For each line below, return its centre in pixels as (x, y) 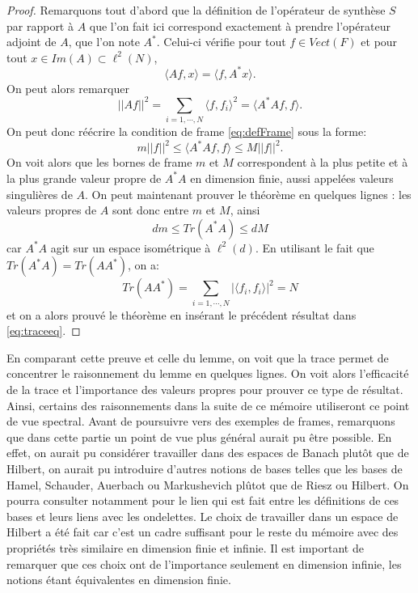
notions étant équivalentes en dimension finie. (119, 580)
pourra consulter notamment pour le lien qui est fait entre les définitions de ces (203, 500)
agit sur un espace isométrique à (131, 247)
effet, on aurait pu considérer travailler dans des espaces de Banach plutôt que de (208, 453)
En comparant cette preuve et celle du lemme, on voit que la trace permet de (198, 357)
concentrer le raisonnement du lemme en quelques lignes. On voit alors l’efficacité (208, 373)
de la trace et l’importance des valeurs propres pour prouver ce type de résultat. (205, 390)
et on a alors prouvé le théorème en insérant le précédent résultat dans (182, 314)
